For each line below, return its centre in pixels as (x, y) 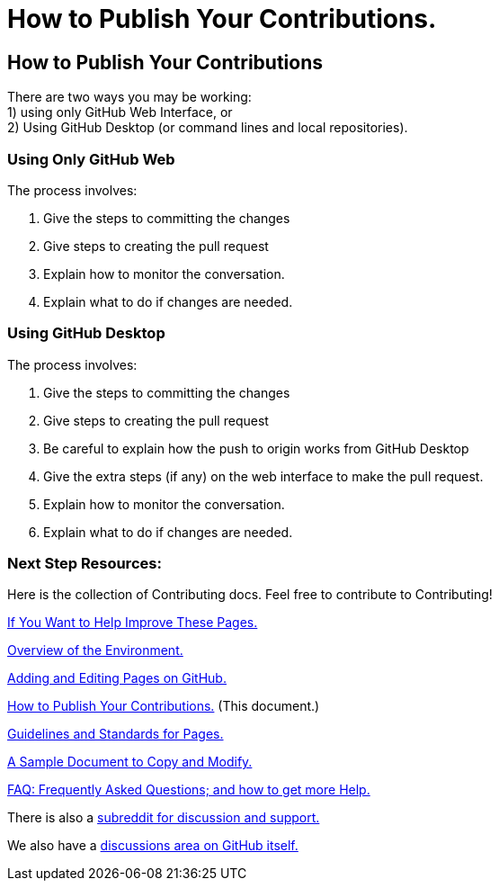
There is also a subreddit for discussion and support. (164, 818)
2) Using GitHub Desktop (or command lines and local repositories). (208, 128)
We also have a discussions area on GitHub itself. (153, 846)
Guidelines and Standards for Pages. (116, 734)
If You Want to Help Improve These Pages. (133, 623)
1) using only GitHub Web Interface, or (120, 112)
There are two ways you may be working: (129, 97)
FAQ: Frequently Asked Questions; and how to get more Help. (189, 790)
